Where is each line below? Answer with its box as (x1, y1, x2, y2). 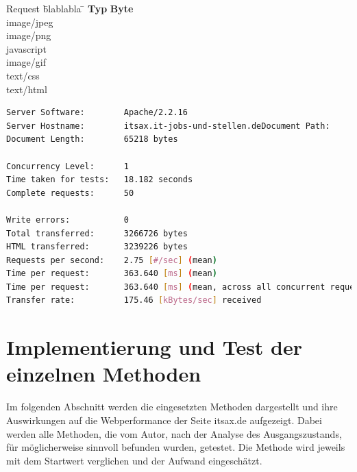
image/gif (6, 55, 46, 69)
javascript (6, 41, 47, 55)
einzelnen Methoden (6, 360, 201, 388)
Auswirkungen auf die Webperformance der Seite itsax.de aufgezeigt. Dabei (6, 412, 322, 427)
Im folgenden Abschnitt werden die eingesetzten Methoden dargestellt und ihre (6, 399, 338, 414)
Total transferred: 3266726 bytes (6, 228, 188, 238)
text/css (6, 68, 40, 82)
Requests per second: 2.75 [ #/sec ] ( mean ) (6, 255, 217, 265)
